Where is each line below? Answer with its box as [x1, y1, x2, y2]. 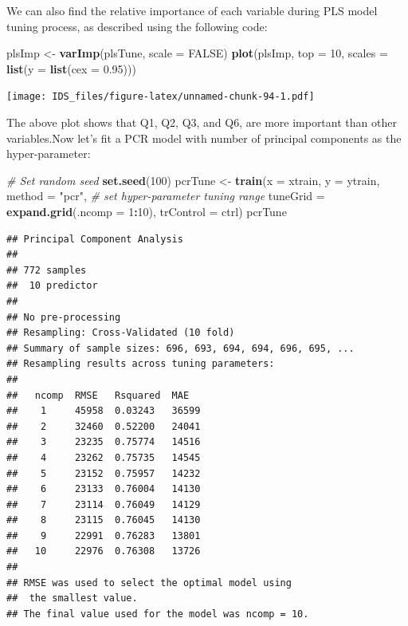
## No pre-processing [6, 311, 121, 323]
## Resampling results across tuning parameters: [6, 358, 275, 370]
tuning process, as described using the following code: [6, 18, 268, 34]
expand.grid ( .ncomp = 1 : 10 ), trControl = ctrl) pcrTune [6, 203, 287, 219]
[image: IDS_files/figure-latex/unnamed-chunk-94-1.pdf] [6, 91, 315, 103]
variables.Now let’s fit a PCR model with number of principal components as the [6, 129, 402, 146]
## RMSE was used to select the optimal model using [6, 577, 292, 589]
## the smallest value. [6, 593, 138, 604]
